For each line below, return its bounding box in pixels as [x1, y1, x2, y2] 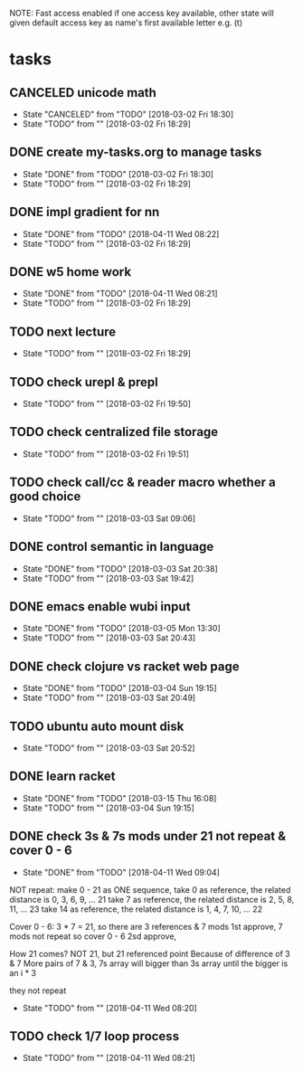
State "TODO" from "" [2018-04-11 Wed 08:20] [22, 1002, 197, 1013]
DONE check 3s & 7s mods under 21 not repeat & [9, 829, 287, 844]
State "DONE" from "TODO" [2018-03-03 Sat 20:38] [22, 563, 219, 573]
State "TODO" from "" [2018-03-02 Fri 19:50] [22, 398, 192, 410]
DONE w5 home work [9, 264, 132, 280]
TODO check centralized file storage [9, 424, 219, 440]
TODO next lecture [9, 324, 117, 339]
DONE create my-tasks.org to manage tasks [9, 145, 262, 160]
